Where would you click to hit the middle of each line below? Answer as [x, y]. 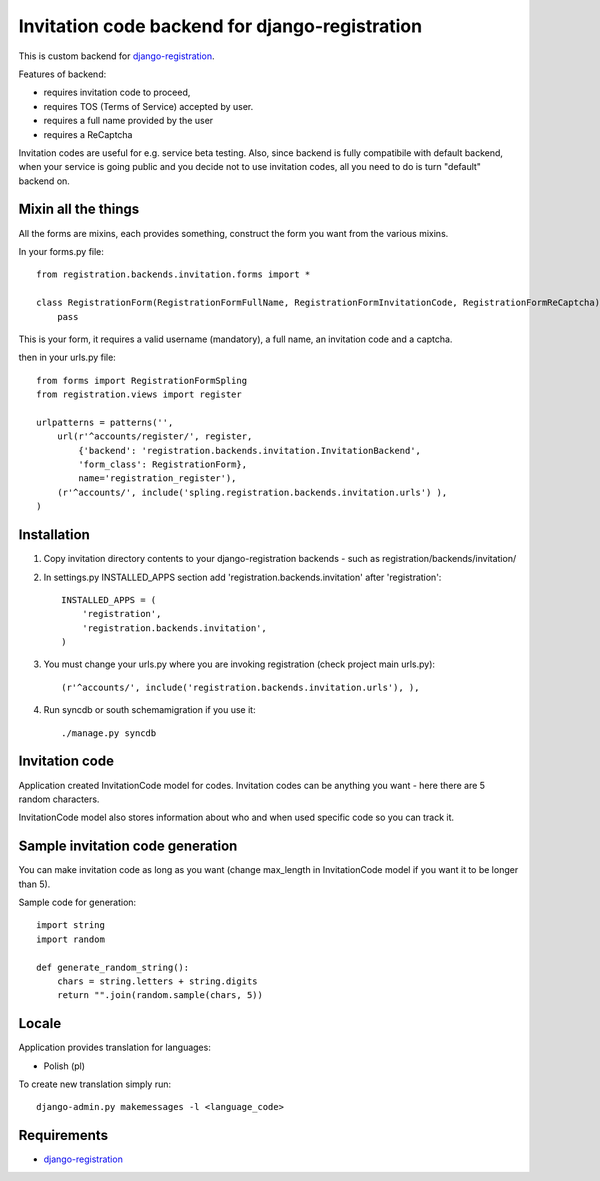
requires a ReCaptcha [88, 134]
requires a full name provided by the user [128, 121]
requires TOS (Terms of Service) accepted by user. [148, 106]
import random [70, 939]
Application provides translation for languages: [115, 1047]
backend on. [44, 181]
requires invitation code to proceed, [117, 92]
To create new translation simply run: [95, 1084]
